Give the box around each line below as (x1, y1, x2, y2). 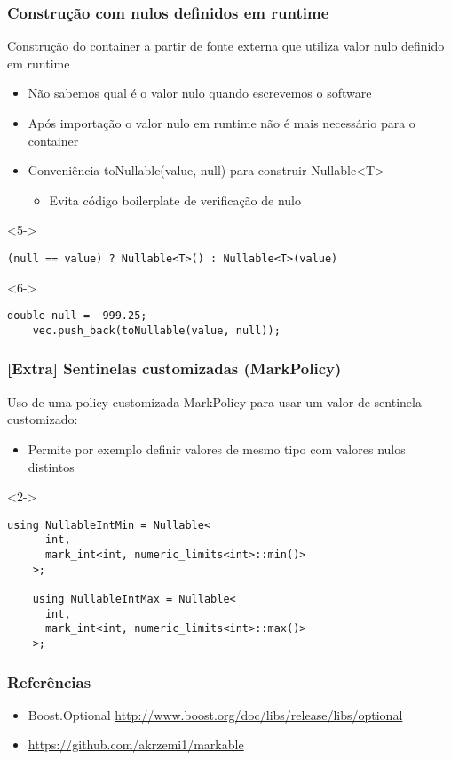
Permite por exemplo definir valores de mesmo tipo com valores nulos (28, 439, 406, 458)
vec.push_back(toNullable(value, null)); (32, 324, 281, 337)
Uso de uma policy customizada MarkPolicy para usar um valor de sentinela (7, 392, 422, 411)
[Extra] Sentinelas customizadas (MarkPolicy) (7, 357, 342, 380)
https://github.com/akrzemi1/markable (28, 735, 244, 754)
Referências (7, 670, 91, 692)
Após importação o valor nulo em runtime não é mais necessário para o (28, 114, 415, 132)
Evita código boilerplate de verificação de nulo (49, 190, 301, 209)
